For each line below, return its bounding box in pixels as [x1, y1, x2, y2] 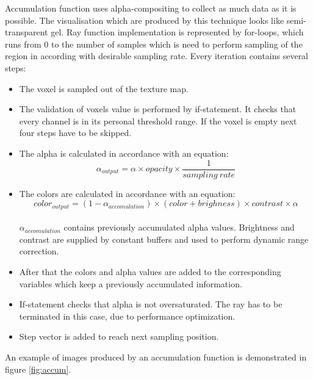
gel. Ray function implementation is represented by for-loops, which [51, 26, 304, 38]
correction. [19, 245, 59, 257]
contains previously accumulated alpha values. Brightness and [63, 221, 295, 234]
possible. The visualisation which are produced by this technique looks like [5, 13, 284, 26]
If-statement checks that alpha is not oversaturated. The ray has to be [19, 298, 282, 310]
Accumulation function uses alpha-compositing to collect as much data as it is [5, 2, 297, 14]
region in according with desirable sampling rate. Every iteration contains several [5, 49, 309, 62]
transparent [5, 26, 48, 38]
